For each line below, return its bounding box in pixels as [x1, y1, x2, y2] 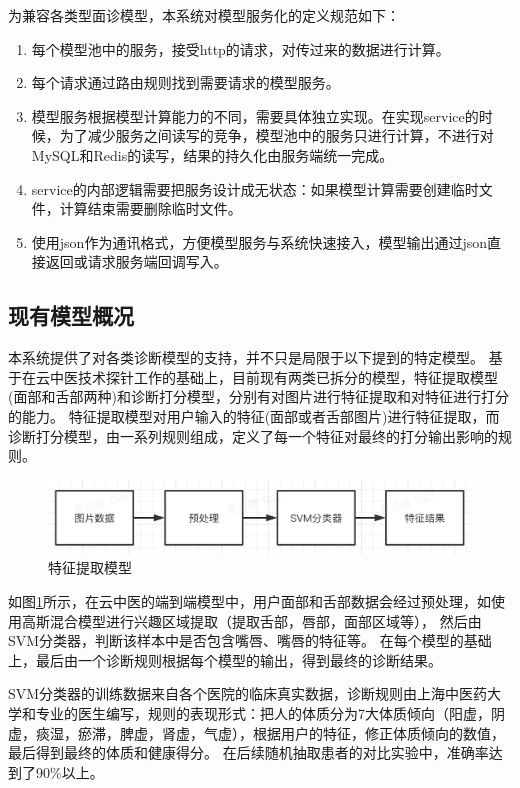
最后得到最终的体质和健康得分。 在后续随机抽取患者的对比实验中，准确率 [8, 742, 489, 763]
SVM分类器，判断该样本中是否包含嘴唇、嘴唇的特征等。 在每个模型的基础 [8, 630, 492, 651]
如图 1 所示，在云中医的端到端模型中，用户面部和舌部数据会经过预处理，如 [8, 591, 491, 611]
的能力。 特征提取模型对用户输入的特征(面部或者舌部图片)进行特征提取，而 [8, 405, 500, 426]
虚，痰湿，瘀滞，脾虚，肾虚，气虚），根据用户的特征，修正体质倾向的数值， [8, 722, 505, 743]
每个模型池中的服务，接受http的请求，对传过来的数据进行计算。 [31, 38, 450, 59]
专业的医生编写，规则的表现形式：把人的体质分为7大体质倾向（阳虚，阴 [35, 702, 505, 723]
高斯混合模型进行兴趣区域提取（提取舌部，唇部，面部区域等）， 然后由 [21, 610, 482, 631]
